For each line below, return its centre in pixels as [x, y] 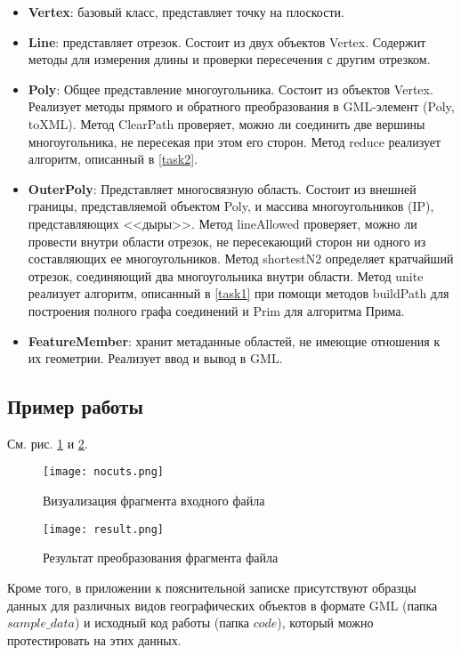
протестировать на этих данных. [94, 639]
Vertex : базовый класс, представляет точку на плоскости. [186, 12]
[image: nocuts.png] [104, 472]
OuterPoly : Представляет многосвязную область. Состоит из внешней [222, 188]
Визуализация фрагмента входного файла [154, 501]
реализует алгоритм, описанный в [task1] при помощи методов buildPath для [239, 293]
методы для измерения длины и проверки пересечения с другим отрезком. [229, 59]
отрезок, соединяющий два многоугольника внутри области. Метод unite [226, 275]
